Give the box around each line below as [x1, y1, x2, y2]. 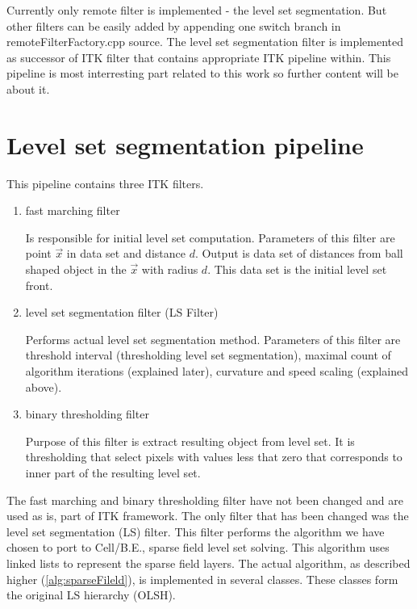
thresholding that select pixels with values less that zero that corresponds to [25, 448, 402, 465]
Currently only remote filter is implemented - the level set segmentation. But [6, 2, 387, 18]
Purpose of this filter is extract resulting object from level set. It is [25, 432, 355, 449]
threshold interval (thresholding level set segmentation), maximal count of [25, 346, 391, 363]
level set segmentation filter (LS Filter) [25, 304, 219, 321]
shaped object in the [25, 261, 127, 278]
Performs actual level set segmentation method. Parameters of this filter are [25, 330, 401, 347]
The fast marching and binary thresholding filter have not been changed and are [6, 491, 403, 508]
